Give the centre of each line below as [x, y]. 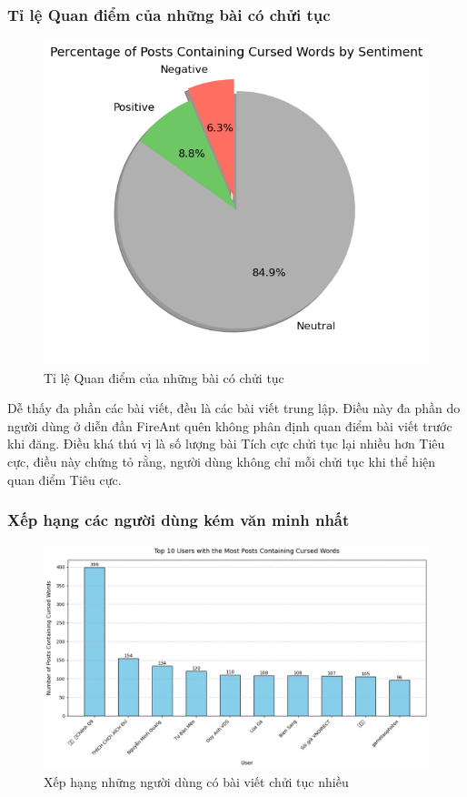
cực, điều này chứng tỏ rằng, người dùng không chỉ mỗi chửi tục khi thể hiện [222, 462]
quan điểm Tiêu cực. [65, 479]
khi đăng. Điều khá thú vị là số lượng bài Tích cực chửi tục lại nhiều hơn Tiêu [226, 444]
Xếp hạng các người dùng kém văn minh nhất [179, 520]
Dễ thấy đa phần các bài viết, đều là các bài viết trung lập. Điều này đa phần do [234, 408]
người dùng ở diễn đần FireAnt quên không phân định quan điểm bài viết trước [230, 425]
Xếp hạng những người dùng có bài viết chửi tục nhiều [196, 782]
